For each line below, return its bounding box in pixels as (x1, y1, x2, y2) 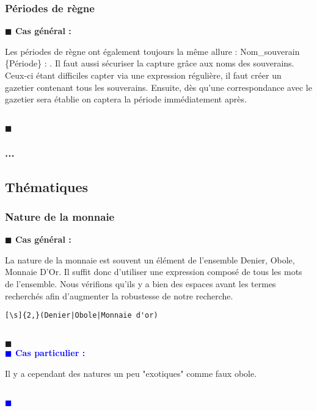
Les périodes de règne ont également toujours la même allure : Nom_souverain (5, 45, 300, 57)
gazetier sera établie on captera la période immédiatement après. (5, 93, 247, 105)
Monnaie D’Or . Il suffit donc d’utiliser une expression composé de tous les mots (5, 265, 302, 278)
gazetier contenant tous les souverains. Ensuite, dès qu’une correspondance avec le (5, 80, 312, 93)
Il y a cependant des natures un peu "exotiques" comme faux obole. (5, 367, 257, 380)
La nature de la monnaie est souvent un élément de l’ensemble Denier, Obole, (5, 253, 295, 266)
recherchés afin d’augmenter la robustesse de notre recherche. (5, 289, 233, 302)
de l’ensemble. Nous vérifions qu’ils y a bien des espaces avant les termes (5, 277, 276, 290)
